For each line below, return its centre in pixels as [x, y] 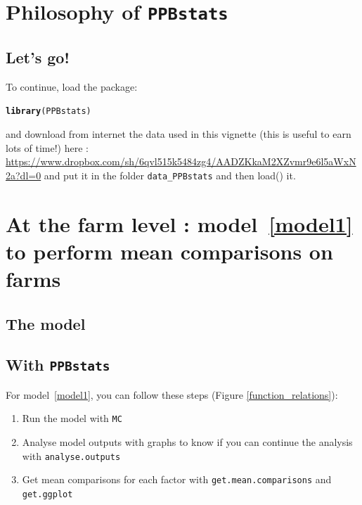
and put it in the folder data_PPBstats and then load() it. [170, 175]
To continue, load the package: [72, 86]
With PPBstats [58, 365]
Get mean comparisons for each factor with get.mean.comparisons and [177, 479]
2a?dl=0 [24, 175]
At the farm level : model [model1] [179, 223]
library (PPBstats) [49, 111]
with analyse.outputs [71, 455]
